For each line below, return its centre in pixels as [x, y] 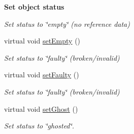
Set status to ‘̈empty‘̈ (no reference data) [67, 24]
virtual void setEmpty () [42, 41]
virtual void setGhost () [41, 108]
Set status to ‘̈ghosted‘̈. [39, 126]
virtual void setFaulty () [42, 75]
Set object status [34, 7]
